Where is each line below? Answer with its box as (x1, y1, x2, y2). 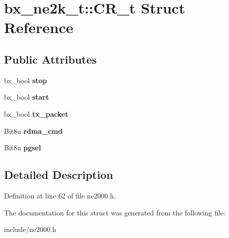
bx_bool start (4, 92, 49, 102)
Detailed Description (4, 167, 113, 182)
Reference (4, 17, 73, 38)
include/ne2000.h (4, 224, 56, 234)
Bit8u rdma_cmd (4, 125, 63, 136)
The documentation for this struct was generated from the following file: (4, 207, 225, 217)
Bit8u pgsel (4, 142, 41, 153)
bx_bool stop (4, 75, 47, 85)
